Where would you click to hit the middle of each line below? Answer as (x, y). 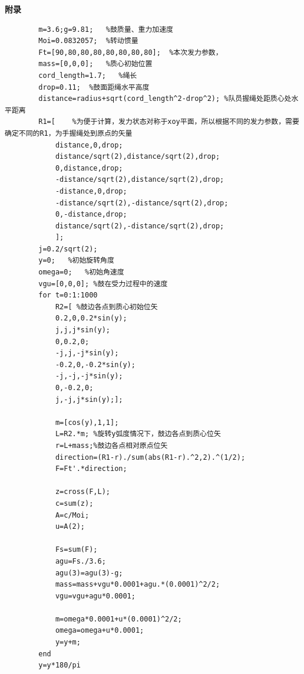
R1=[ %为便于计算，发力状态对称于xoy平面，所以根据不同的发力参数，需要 (169, 122)
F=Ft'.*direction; (91, 469)
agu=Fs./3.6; (80, 561)
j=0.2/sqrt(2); (68, 249)
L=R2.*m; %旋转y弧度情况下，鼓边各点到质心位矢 (138, 434)
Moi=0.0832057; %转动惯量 (88, 41)
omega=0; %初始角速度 (81, 272)
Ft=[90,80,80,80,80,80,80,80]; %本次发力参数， (130, 52)
